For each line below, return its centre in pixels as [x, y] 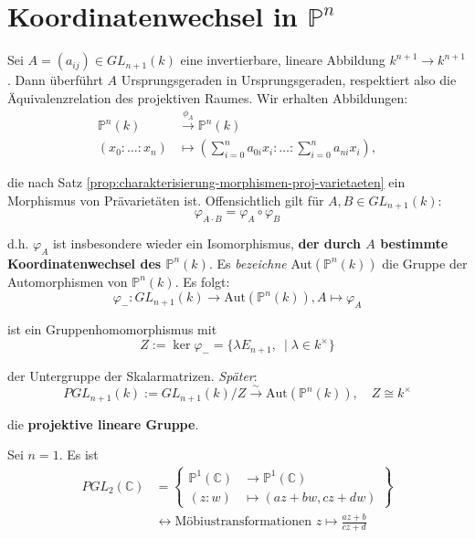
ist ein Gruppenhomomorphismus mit [112, 329]
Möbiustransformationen [243, 522]
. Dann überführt [55, 80]
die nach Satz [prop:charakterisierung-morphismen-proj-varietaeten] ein [206, 182]
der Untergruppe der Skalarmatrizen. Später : [132, 375]
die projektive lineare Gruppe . [103, 423]
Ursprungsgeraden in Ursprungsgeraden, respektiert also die [289, 80]
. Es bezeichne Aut [260, 263]
